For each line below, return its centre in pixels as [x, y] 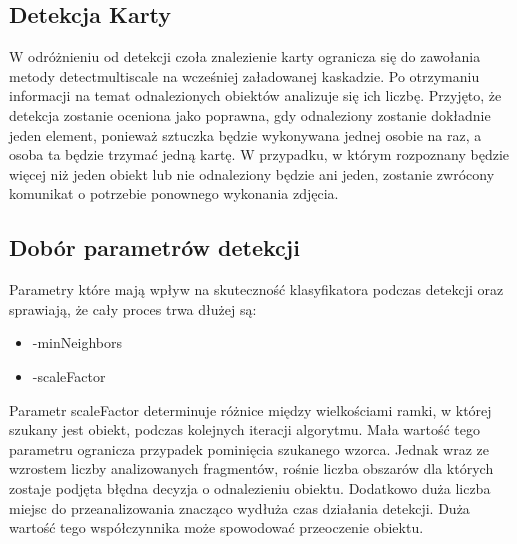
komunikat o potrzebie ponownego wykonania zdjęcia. [174, 193]
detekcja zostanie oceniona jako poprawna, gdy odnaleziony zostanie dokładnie [250, 114]
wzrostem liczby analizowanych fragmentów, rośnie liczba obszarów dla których [251, 468]
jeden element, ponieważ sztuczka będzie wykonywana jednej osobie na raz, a [245, 134]
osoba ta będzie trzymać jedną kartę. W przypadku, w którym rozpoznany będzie [259, 154]
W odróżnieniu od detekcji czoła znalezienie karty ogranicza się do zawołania [245, 56]
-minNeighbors [77, 342]
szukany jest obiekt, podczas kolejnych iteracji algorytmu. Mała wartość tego [245, 429]
